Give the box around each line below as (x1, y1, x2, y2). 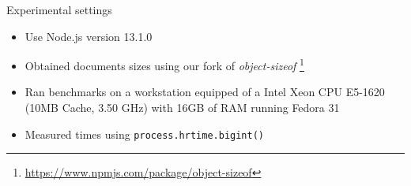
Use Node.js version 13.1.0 (25, 28, 153, 44)
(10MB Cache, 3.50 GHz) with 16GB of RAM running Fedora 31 (25, 99, 340, 116)
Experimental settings (6, 2, 112, 17)
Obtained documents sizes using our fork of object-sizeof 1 (25, 55, 304, 73)
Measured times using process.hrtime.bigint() (25, 125, 264, 142)
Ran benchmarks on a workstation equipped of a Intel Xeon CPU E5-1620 (25, 84, 385, 100)
